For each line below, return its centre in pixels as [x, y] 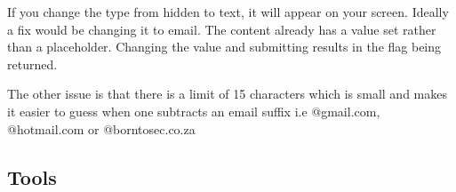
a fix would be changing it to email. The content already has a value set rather [222, 29]
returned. [32, 64]
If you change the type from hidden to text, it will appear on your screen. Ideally [228, 12]
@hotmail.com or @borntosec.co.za [101, 128]
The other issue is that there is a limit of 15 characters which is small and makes [227, 94]
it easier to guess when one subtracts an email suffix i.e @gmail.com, [194, 111]
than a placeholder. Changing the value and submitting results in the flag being [224, 47]
